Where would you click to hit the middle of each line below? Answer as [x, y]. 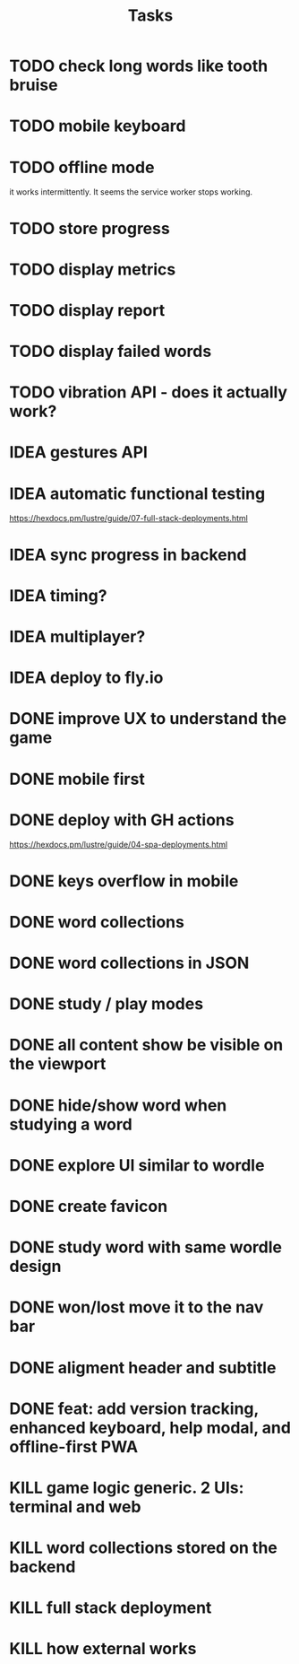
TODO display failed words [111, 352]
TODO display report [87, 310]
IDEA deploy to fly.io [86, 678]
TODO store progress [90, 228]
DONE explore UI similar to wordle [137, 1165]
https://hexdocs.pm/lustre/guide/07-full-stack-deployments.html [128, 518]
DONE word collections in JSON [129, 963]
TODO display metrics [93, 269]
